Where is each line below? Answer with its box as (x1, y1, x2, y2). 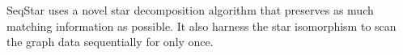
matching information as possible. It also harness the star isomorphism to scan (6, 17, 397, 34)
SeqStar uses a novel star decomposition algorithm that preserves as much (6, 2, 374, 18)
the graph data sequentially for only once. (6, 33, 214, 50)
